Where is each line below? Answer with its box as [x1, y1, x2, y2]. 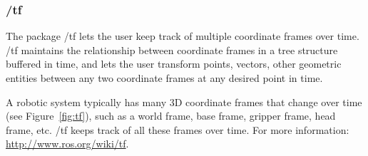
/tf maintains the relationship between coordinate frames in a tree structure [6, 42, 338, 57]
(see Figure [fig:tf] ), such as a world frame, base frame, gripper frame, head [6, 108, 336, 123]
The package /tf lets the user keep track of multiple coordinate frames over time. [6, 28, 359, 43]
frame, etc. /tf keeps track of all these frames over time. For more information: [6, 122, 349, 137]
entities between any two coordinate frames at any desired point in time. [6, 71, 323, 85]
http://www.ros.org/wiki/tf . [6, 136, 129, 151]
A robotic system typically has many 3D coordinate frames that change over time [6, 94, 362, 109]
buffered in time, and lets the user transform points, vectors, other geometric [6, 56, 342, 71]
